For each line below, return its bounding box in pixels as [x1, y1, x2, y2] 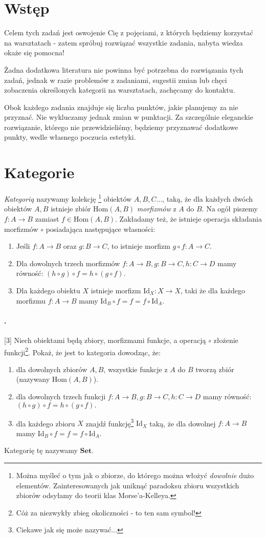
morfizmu [16, 295, 46, 306]
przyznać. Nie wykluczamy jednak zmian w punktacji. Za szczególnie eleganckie [4, 112, 253, 122]
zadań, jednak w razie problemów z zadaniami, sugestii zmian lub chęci [4, 74, 227, 85]
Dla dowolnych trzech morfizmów [16, 257, 120, 268]
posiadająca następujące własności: [46, 223, 156, 234]
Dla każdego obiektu [16, 285, 80, 295]
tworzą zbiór [195, 363, 234, 374]
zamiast [35, 213, 59, 224]
